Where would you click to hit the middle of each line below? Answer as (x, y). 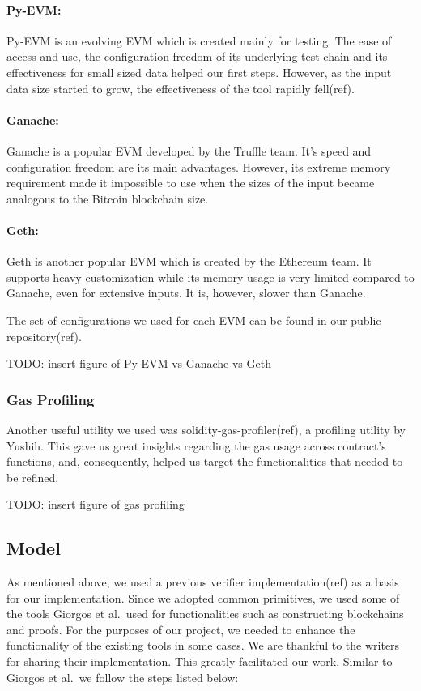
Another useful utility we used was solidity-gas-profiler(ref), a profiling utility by (206, 429)
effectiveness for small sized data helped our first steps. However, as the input (199, 72)
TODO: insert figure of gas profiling (96, 504)
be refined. (33, 477)
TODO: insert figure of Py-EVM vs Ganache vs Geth (139, 363)
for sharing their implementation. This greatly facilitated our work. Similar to (200, 661)
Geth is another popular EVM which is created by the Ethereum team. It (189, 261)
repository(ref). (44, 336)
